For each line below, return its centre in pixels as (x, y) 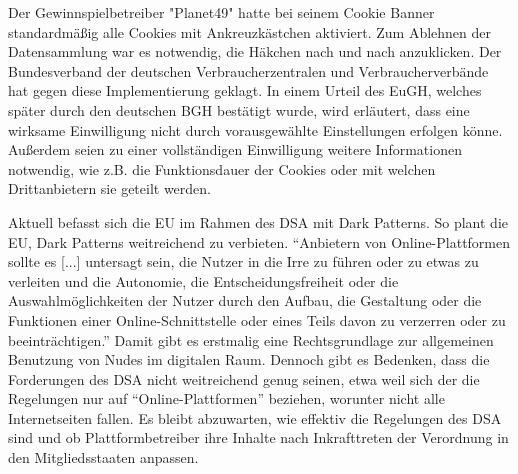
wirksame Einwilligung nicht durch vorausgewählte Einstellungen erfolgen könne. (255, 129)
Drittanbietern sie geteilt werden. (109, 188)
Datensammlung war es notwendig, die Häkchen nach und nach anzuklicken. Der (255, 51)
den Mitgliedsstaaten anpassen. (103, 457)
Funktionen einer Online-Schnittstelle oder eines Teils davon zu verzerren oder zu (257, 319)
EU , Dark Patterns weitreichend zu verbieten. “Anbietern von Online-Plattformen (259, 241)
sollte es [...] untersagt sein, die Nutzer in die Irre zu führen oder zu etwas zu (243, 261)
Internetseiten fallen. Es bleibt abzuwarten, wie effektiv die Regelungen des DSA (255, 417)
